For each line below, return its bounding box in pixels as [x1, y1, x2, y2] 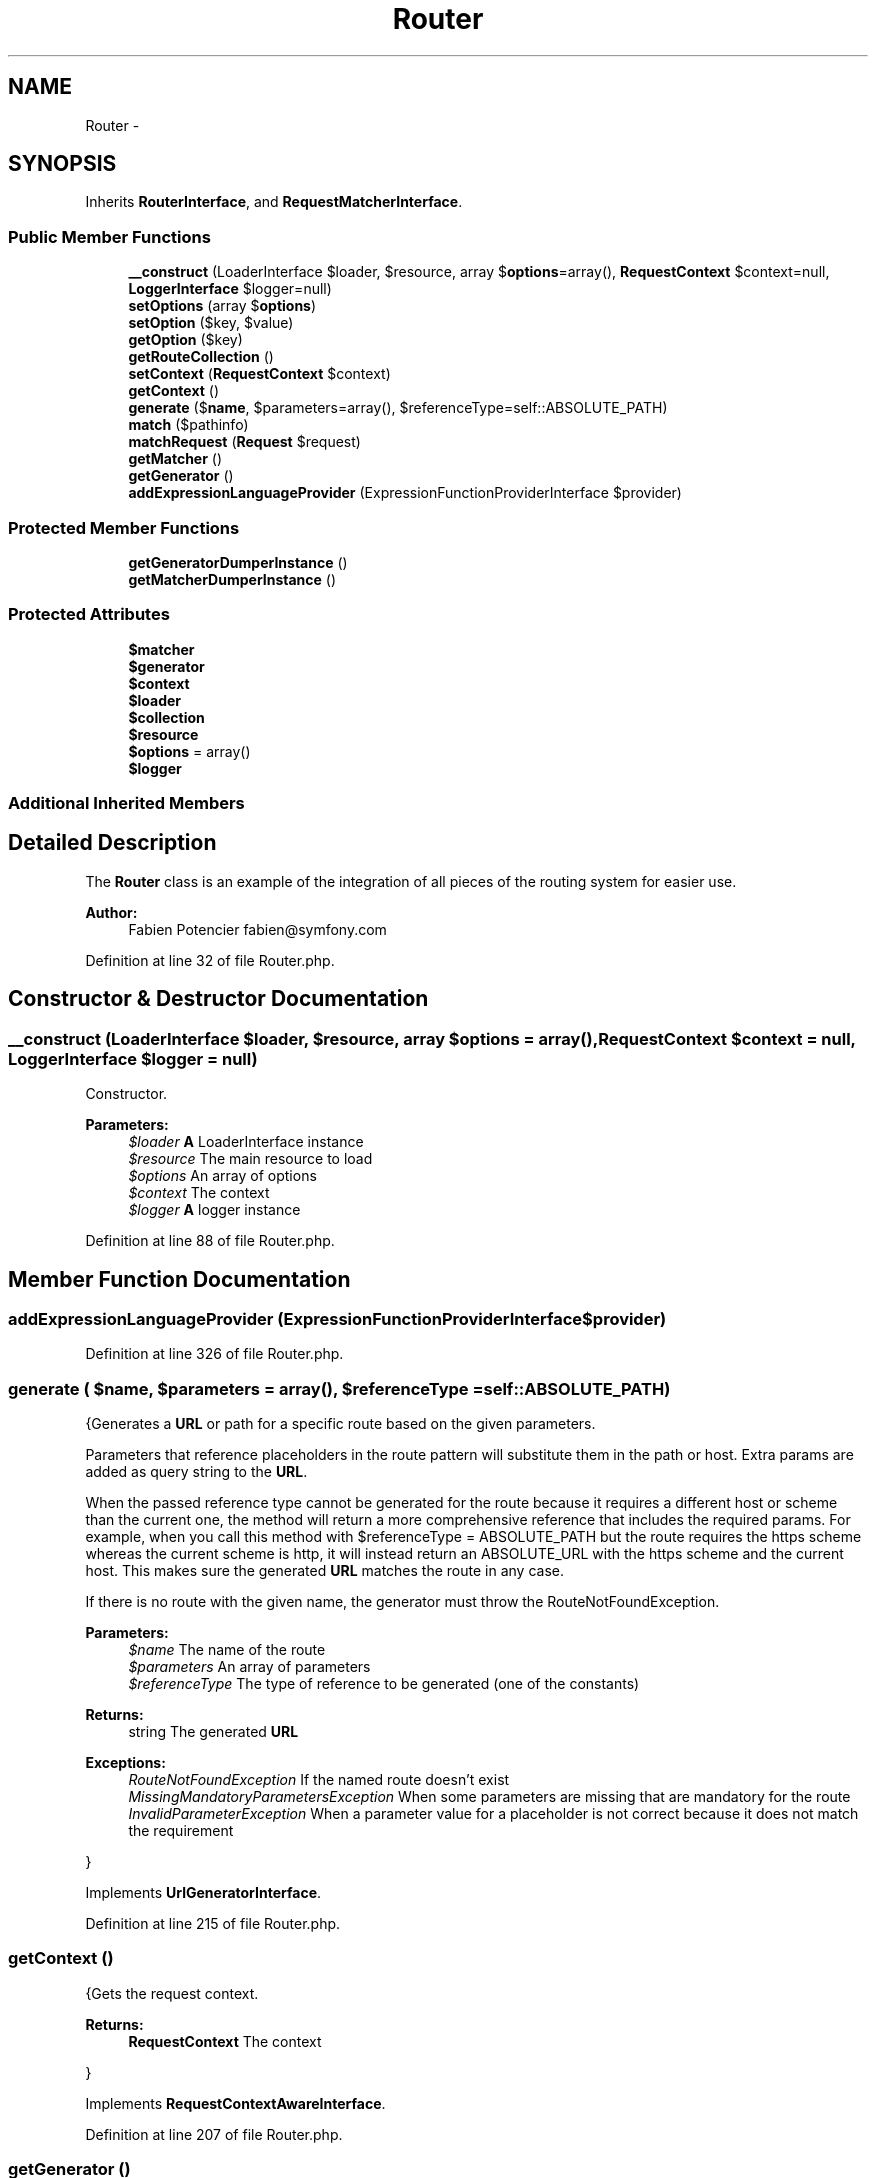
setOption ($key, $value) [128, 314, 294, 332]
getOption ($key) [128, 331, 243, 349]
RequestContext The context [128, 2032, 322, 2050]
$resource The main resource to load [128, 1150, 373, 1168]
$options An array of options [128, 1167, 317, 1185]
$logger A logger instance [128, 1201, 301, 1219]
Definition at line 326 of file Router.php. [85, 1345, 344, 1363]
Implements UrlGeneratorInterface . [85, 1884, 322, 1902]
